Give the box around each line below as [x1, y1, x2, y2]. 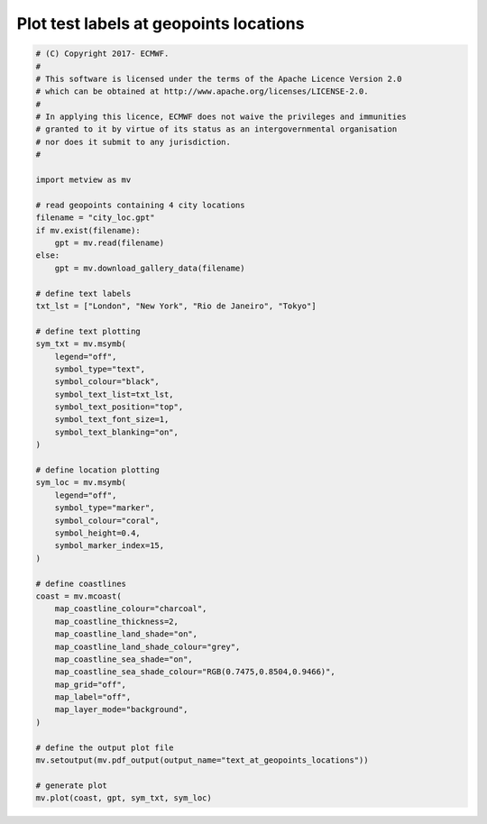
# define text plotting [35, 325, 142, 336]
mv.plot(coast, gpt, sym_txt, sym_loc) [35, 793, 212, 803]
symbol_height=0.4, [54, 527, 142, 538]
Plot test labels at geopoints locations [16, 14, 305, 33]
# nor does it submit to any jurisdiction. [35, 136, 232, 147]
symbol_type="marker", [54, 503, 155, 513]
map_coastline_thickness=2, [54, 616, 179, 627]
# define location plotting [35, 465, 160, 475]
